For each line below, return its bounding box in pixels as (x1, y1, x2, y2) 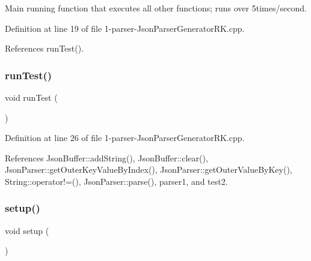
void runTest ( (5, 91, 58, 103)
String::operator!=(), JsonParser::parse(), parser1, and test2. (5, 175, 228, 187)
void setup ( (5, 224, 49, 236)
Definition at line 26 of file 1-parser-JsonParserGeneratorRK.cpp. (5, 131, 245, 144)
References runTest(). (5, 42, 84, 55)
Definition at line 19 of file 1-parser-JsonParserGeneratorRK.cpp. (5, 22, 245, 34)
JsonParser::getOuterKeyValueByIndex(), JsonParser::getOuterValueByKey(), (5, 163, 292, 176)
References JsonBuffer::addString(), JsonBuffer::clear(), (5, 151, 208, 164)
